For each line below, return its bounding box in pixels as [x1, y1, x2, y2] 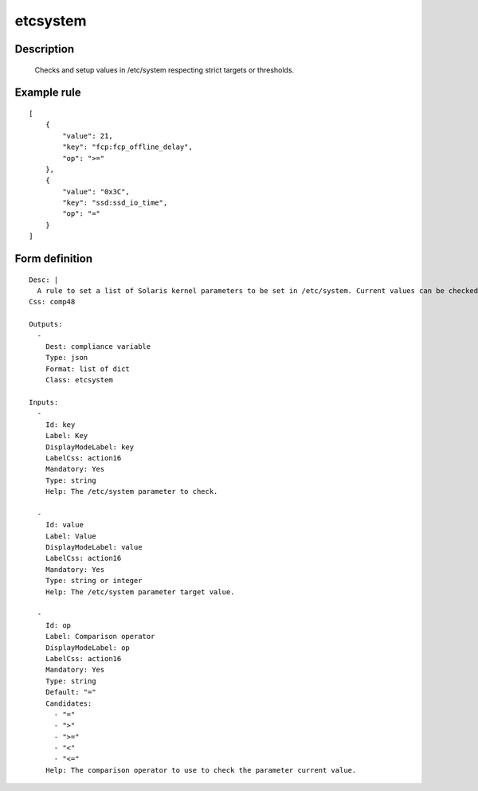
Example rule [14, 86, 81, 100]
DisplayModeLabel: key [45, 442, 135, 452]
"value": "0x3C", [62, 187, 131, 196]
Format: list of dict [45, 364, 131, 374]
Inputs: [29, 397, 59, 406]
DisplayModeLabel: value [45, 542, 143, 552]
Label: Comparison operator [45, 632, 155, 641]
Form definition [14, 252, 93, 266]
